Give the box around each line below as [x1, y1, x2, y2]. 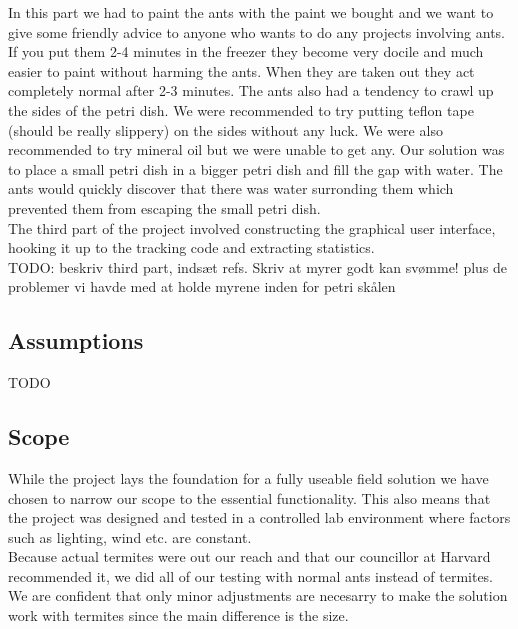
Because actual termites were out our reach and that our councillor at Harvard [8, 546, 491, 567]
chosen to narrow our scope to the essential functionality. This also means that [8, 487, 491, 508]
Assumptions [8, 325, 144, 356]
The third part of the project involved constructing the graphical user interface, [8, 217, 496, 238]
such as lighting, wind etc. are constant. [8, 526, 252, 547]
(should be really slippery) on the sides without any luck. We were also [8, 119, 443, 140]
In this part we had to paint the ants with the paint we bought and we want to [8, 2, 494, 22]
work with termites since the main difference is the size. [8, 605, 349, 626]
